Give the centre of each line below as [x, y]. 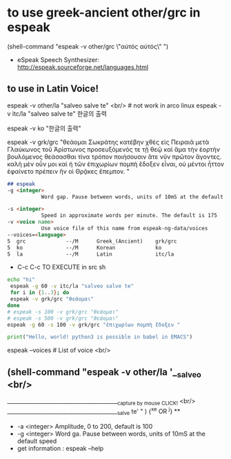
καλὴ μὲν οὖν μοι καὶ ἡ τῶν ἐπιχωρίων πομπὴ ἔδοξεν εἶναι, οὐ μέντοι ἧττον [115, 164]
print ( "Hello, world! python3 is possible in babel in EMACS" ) [100, 337]
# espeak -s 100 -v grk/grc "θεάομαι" [63, 312]
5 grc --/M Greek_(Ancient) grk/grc [92, 241]
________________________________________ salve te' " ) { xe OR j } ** [94, 411]
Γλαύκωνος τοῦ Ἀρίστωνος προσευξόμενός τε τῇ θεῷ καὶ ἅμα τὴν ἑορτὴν [114, 149]
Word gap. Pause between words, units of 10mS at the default [132, 197]
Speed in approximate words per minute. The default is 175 [129, 216]
